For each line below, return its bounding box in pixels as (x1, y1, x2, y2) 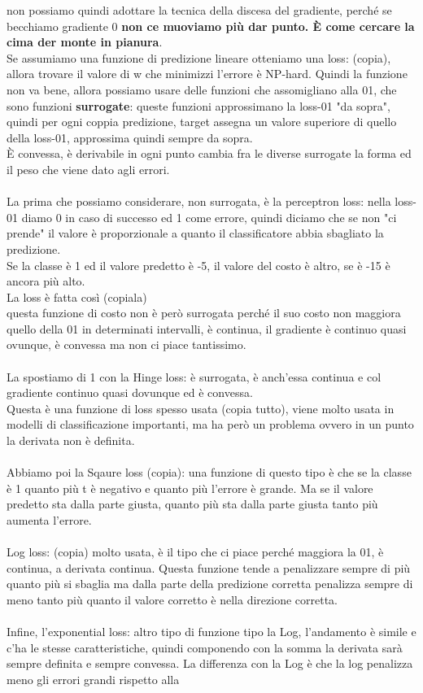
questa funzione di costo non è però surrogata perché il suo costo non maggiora (7, 304, 401, 321)
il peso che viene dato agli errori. (7, 160, 170, 177)
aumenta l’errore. (7, 512, 92, 528)
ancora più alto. (7, 272, 85, 290)
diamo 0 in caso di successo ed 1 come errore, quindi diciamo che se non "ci (21, 208, 397, 225)
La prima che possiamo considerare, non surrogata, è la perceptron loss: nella (7, 193, 391, 210)
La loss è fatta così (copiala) (7, 288, 147, 305)
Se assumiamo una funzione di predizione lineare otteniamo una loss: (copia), (7, 49, 391, 66)
